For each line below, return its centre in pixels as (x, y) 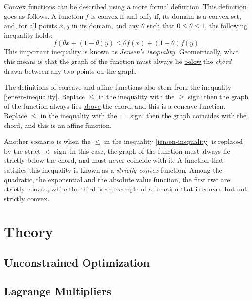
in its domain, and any (105, 25)
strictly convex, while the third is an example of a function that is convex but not (126, 189)
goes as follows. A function (44, 16)
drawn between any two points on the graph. (70, 71)
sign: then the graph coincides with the (188, 115)
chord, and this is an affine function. (58, 125)
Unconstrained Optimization (77, 262)
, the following (226, 25)
